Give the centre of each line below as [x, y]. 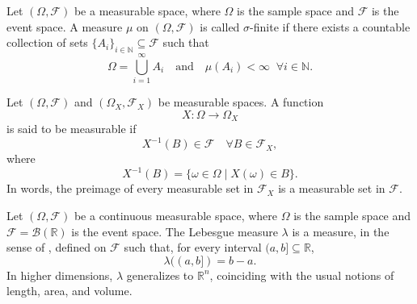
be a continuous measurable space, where [176, 215]
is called [220, 26]
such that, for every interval [193, 247]
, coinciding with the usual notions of [302, 275]
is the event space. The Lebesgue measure [175, 231]
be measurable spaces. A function [241, 102]
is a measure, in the [341, 231]
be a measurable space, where [147, 10]
